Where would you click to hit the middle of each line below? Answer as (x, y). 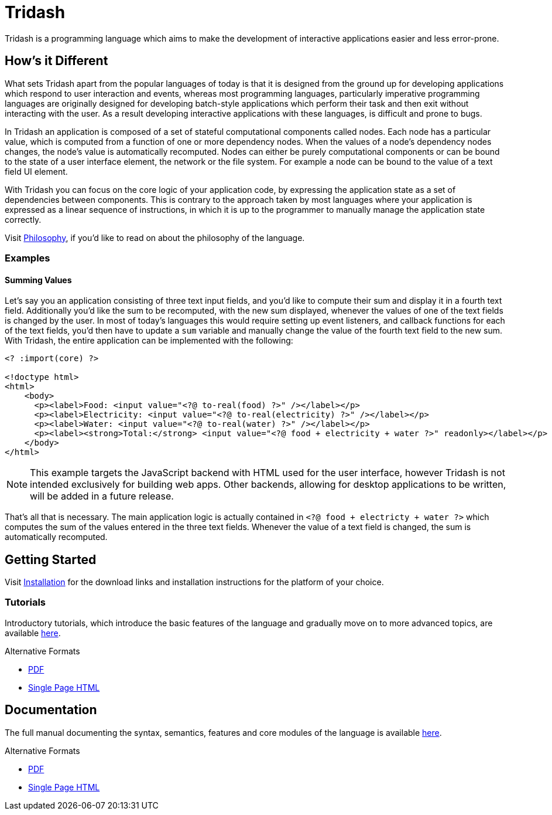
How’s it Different (56, 61)
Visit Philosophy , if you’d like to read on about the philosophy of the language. (155, 237)
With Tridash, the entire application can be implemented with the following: (149, 341)
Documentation (51, 710)
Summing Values (38, 280)
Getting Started (51, 559)
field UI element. (36, 171)
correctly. (23, 219)
